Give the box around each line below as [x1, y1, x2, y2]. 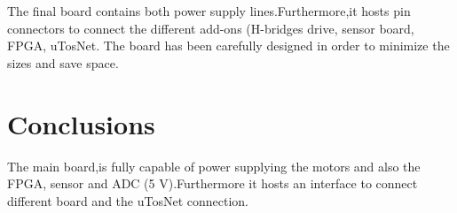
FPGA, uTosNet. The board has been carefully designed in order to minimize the [7, 36, 450, 55]
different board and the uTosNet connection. [7, 191, 249, 209]
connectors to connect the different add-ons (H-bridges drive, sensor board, [7, 19, 414, 37]
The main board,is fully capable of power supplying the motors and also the [7, 156, 421, 175]
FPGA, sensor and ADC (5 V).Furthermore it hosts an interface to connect [7, 174, 418, 193]
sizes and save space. [7, 53, 119, 72]
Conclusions [7, 105, 155, 141]
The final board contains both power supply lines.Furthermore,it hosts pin [7, 2, 411, 19]
